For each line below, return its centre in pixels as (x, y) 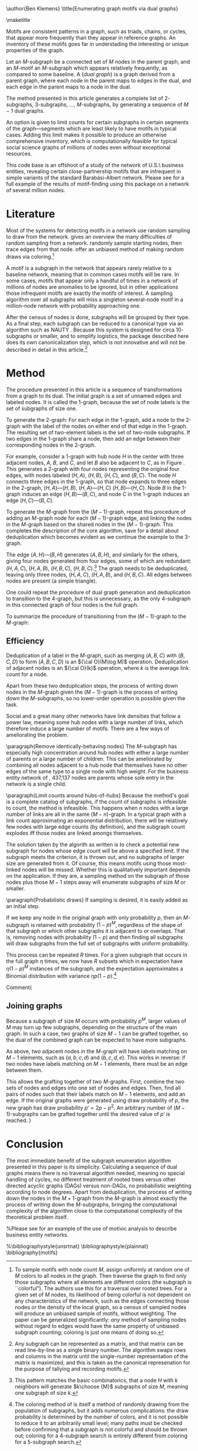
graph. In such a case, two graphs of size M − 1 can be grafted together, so (97, 1034)
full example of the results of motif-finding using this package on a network (98, 184)
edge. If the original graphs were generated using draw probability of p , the (98, 1101)
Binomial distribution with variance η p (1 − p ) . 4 (61, 975)
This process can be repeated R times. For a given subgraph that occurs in (97, 955)
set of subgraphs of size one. (42, 409)
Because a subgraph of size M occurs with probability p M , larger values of (96, 1020)
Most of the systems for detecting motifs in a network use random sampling (98, 230)
